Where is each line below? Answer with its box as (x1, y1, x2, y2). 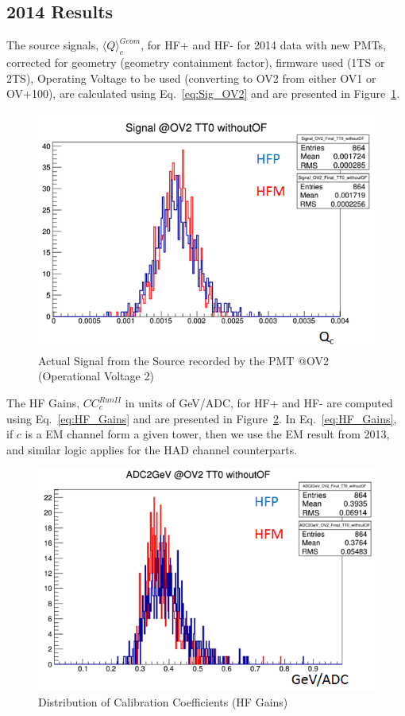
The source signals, (6, 37, 99, 53)
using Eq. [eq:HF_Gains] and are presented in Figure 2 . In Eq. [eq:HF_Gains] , (6, 410, 397, 426)
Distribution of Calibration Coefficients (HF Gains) (38, 693, 288, 710)
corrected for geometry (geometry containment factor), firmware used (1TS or (6, 54, 385, 70)
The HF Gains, (6, 395, 80, 411)
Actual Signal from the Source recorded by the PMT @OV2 (38, 352, 329, 368)
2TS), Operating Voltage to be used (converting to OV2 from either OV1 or (6, 69, 376, 86)
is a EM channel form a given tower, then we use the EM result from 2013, (25, 426, 390, 442)
